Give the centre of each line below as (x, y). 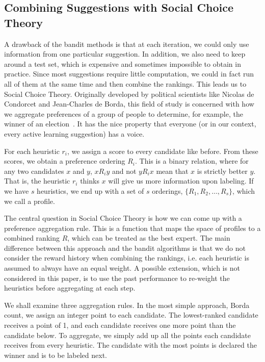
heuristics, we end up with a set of (90, 190)
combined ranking (32, 238)
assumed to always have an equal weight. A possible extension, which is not (122, 268)
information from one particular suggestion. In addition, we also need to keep (125, 54)
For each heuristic (32, 151)
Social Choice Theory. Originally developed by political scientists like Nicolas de (129, 94)
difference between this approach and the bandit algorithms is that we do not (125, 248)
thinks (90, 181)
